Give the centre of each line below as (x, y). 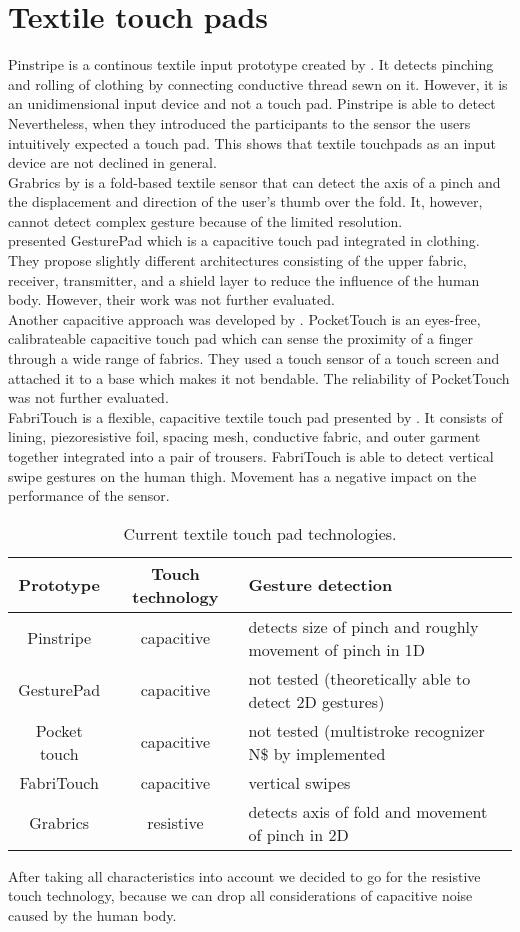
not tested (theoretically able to (359, 678)
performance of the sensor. (89, 495)
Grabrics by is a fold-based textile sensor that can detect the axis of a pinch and (254, 181)
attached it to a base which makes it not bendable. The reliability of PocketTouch (259, 377)
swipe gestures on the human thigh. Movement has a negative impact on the (242, 475)
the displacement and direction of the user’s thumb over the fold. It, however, (245, 201)
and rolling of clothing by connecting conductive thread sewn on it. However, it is (258, 83)
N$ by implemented (317, 753)
